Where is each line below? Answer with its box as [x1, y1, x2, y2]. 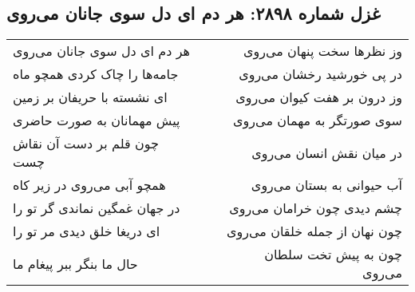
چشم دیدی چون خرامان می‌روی [229, 199, 402, 218]
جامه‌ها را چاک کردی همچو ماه [13, 65, 179, 84]
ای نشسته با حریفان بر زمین [13, 88, 168, 107]
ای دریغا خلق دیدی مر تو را [13, 222, 160, 241]
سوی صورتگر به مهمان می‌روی [233, 111, 402, 130]
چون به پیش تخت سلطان [264, 245, 402, 264]
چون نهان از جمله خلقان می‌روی [227, 222, 402, 241]
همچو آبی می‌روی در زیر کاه [13, 176, 166, 195]
